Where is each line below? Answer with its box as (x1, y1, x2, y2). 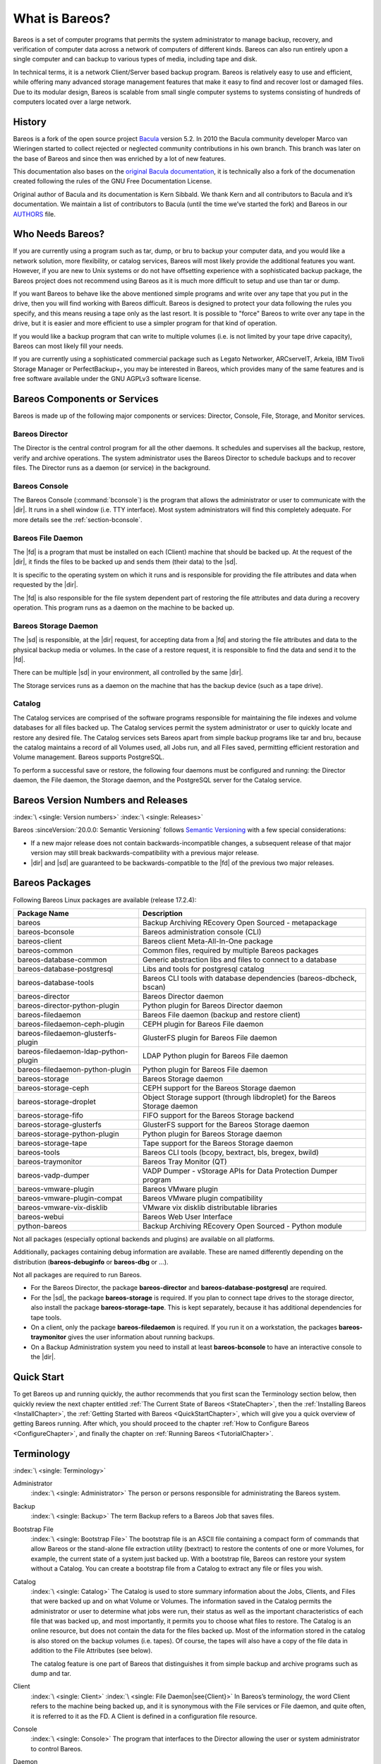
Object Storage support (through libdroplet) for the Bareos (142, 1092, 337, 1102)
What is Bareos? (13, 11, 111, 26)
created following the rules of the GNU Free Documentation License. (13, 177, 212, 186)
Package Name (17, 908, 70, 918)
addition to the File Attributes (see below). (30, 1646, 153, 1655)
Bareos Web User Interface (142, 1212, 233, 1221)
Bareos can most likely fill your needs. (13, 342, 123, 350)
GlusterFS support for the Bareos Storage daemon (142, 1119, 310, 1129)
